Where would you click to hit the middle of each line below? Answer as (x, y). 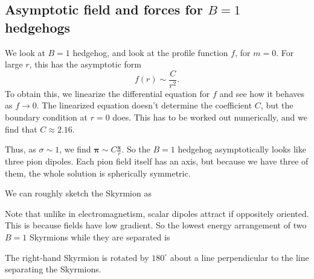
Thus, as (21, 149)
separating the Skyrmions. (53, 269)
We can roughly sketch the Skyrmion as (78, 193)
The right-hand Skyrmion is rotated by (77, 257)
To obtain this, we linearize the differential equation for (107, 93)
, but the (277, 105)
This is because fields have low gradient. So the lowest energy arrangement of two (156, 225)
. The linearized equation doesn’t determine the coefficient (144, 105)
